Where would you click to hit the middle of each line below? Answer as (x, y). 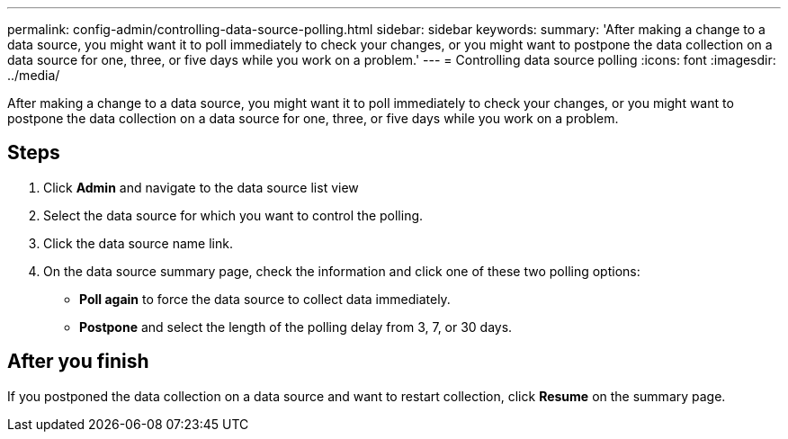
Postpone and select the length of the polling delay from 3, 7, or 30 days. (296, 327)
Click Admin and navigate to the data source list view (201, 187)
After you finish (78, 362)
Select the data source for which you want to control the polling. (233, 215)
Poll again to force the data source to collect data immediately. (265, 299)
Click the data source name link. (138, 243)
